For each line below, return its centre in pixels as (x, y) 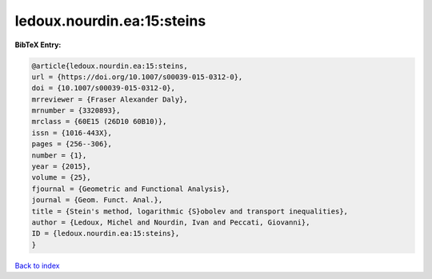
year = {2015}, (61, 167)
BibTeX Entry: (38, 45)
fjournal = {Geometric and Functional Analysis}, (131, 189)
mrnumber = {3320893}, (76, 111)
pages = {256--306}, (72, 144)
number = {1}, (59, 155)
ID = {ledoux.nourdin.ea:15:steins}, (106, 233)
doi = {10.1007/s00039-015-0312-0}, (104, 88)
